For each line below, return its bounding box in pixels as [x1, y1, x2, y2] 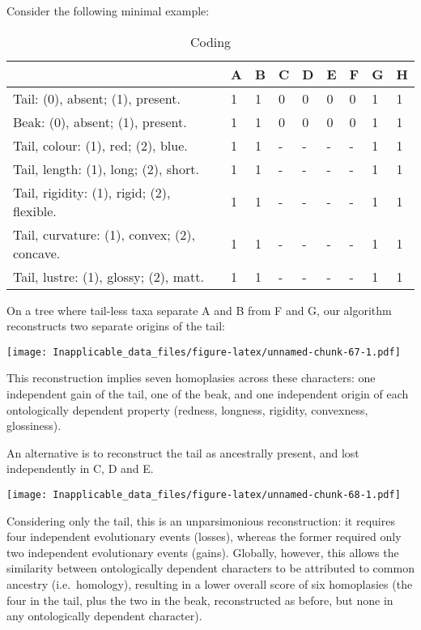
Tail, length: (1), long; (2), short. [13, 159, 199, 178]
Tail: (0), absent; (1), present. [13, 88, 181, 108]
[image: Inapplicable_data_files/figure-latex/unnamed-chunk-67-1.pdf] [6, 346, 401, 358]
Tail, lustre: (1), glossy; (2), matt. [13, 266, 204, 286]
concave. [13, 243, 61, 262]
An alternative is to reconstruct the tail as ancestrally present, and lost [6, 444, 359, 461]
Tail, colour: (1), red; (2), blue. [13, 135, 188, 155]
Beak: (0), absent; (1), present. [13, 112, 187, 131]
